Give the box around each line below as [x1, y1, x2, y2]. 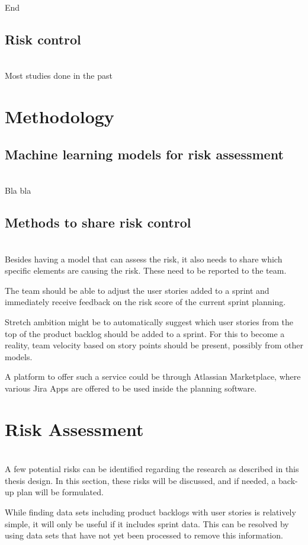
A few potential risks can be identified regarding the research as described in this [5, 463, 299, 475]
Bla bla [5, 184, 31, 197]
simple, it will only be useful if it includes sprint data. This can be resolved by [5, 517, 289, 530]
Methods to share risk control [5, 213, 191, 232]
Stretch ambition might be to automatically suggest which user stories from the [5, 315, 294, 328]
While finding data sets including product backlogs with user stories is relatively [5, 505, 296, 518]
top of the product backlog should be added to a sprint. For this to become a [5, 327, 285, 339]
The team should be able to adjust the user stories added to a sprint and [5, 284, 269, 296]
